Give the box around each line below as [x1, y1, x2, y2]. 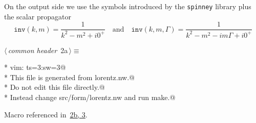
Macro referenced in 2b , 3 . [4, 109, 88, 119]
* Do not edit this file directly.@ [4, 82, 105, 92]
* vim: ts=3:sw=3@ [4, 62, 66, 72]
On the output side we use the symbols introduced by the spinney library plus [4, 1, 251, 11]
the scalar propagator [4, 11, 71, 21]
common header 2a [8, 44, 68, 55]
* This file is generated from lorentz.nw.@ [4, 71, 135, 82]
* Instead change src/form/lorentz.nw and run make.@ [4, 92, 176, 103]
